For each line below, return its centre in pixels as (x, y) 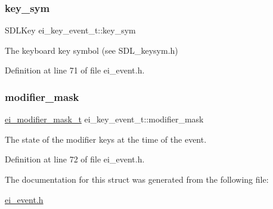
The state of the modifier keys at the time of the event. (106, 139)
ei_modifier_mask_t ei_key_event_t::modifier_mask (104, 119)
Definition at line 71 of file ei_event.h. (75, 70)
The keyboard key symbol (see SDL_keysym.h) (91, 50)
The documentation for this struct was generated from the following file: (137, 179)
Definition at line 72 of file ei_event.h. (75, 159)
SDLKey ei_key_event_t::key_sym (70, 30)
